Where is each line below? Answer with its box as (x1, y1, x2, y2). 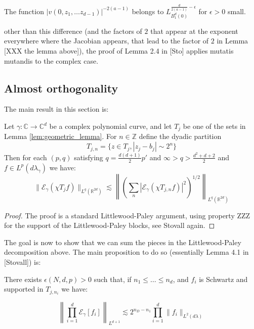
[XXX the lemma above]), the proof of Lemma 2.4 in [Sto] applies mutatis (4, 45, 234, 56)
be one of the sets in (183, 121, 246, 131)
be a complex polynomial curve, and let (49, 121, 172, 131)
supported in (4, 284, 44, 294)
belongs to (132, 6, 164, 16)
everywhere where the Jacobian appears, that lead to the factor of (4, 35, 209, 46)
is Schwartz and (199, 273, 248, 284)
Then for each (4, 152, 47, 162)
